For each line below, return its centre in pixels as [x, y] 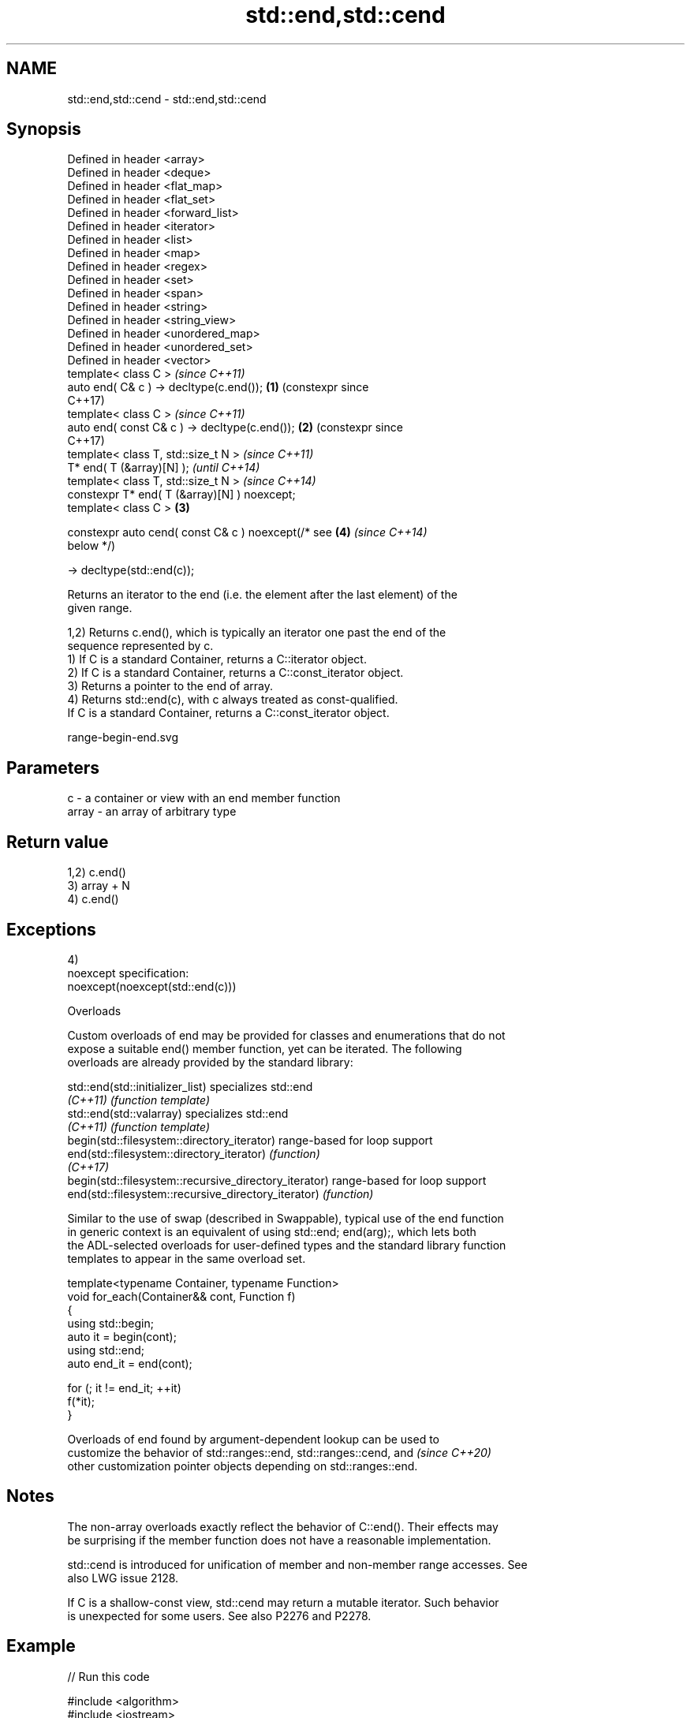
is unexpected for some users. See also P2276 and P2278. [219, 1615]
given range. [100, 608]
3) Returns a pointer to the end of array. [170, 686]
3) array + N [99, 886]
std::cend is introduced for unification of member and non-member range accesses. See [297, 1564]
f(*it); [81, 1401]
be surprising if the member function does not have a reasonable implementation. [279, 1540]
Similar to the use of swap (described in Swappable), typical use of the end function [286, 1218]
